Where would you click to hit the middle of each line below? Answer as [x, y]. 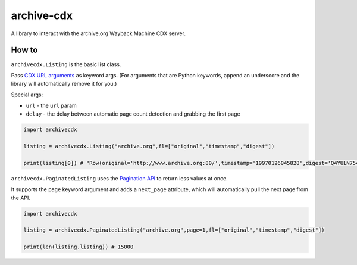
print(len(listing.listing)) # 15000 [79, 247]
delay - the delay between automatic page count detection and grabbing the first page [133, 114]
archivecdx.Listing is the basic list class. [66, 64]
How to [24, 50]
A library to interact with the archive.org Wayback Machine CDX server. [98, 33]
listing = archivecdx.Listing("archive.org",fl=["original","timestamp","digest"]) [149, 146]
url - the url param [51, 106]
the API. [21, 198]
